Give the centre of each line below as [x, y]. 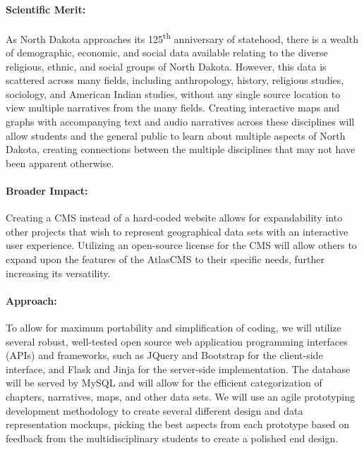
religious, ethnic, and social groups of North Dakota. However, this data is [166, 66]
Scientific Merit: [46, 9]
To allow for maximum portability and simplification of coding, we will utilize [174, 327]
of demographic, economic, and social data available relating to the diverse [167, 53]
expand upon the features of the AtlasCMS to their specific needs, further [165, 259]
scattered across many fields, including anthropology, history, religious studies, [175, 80]
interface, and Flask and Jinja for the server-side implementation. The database [178, 369]
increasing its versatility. [58, 273]
